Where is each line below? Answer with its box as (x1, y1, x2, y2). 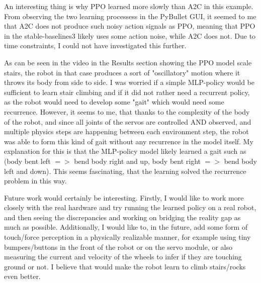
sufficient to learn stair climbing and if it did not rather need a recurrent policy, (4, 86, 250, 97)
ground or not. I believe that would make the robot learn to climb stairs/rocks (4, 261, 246, 271)
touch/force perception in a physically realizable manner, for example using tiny (4, 232, 251, 242)
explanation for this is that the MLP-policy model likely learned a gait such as (4, 146, 246, 156)
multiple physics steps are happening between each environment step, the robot (4, 126, 249, 137)
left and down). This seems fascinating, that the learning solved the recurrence (4, 165, 246, 176)
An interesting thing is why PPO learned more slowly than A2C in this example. (4, 1, 253, 11)
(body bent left (4, 155, 51, 166)
